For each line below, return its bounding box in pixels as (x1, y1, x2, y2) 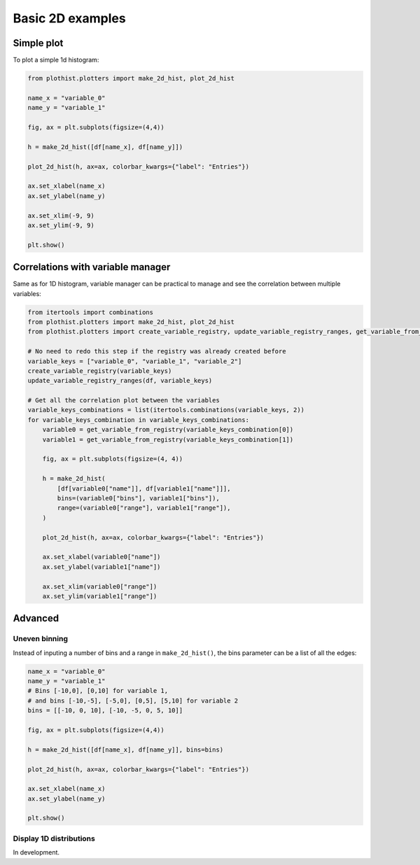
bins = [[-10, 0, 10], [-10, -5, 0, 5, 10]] (27, 707, 183, 715)
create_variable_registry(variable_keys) (27, 367, 172, 374)
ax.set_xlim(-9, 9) (27, 211, 94, 220)
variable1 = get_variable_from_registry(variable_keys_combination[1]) (42, 435, 294, 444)
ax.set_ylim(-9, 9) (27, 221, 94, 229)
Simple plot (13, 37, 64, 49)
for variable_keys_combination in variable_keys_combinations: (27, 416, 250, 423)
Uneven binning (13, 634, 68, 644)
